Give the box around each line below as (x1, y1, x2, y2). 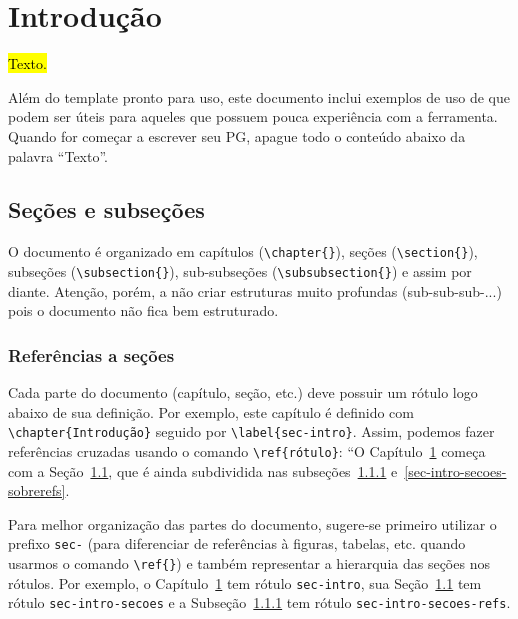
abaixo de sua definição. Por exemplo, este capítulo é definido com (8, 401, 414, 422)
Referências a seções (8, 342, 175, 367)
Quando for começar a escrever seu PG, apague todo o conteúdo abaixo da (8, 125, 466, 146)
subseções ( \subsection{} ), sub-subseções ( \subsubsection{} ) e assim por (8, 260, 472, 281)
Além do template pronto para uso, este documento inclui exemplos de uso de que (8, 86, 511, 107)
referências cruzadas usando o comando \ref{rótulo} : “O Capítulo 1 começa (8, 440, 486, 461)
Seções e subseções (8, 194, 205, 225)
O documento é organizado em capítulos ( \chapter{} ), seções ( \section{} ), (8, 241, 478, 262)
